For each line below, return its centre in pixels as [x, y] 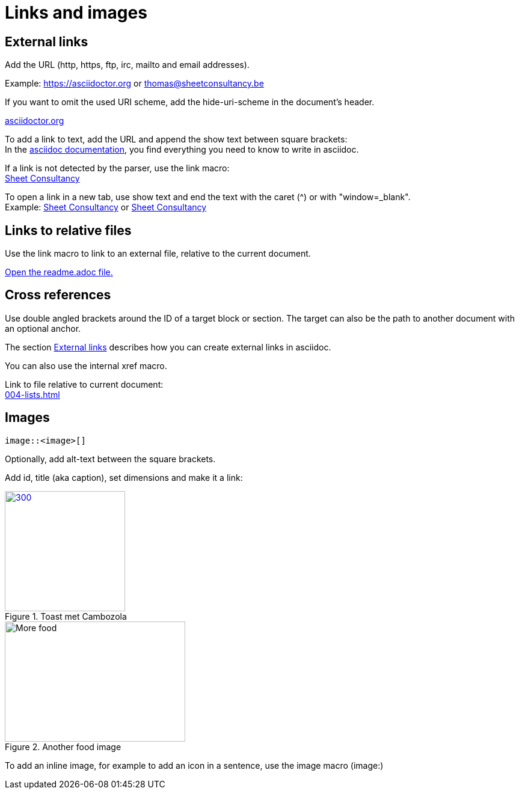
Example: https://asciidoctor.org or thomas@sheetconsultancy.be [134, 84]
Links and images [76, 13]
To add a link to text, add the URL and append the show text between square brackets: [176, 139]
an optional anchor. [43, 328]
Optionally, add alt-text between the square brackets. [110, 459]
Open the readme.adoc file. [59, 272]
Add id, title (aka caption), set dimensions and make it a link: [124, 477]
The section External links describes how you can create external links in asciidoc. [168, 347]
